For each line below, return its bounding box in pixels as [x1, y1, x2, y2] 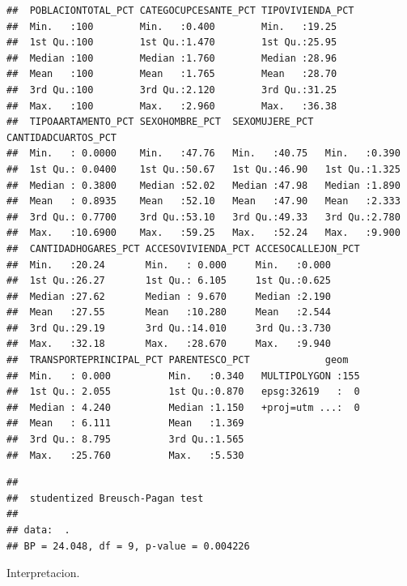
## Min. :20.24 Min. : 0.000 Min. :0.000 [6, 259, 331, 271]
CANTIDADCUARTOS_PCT [6, 131, 117, 143]
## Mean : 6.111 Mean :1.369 [6, 417, 244, 430]
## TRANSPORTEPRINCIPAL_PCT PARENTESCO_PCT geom [6, 354, 349, 366]
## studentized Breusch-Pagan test [6, 492, 204, 504]
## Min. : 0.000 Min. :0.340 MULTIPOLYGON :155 [6, 370, 360, 382]
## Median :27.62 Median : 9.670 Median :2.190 [6, 290, 331, 302]
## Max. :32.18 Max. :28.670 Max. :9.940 [6, 338, 331, 350]
